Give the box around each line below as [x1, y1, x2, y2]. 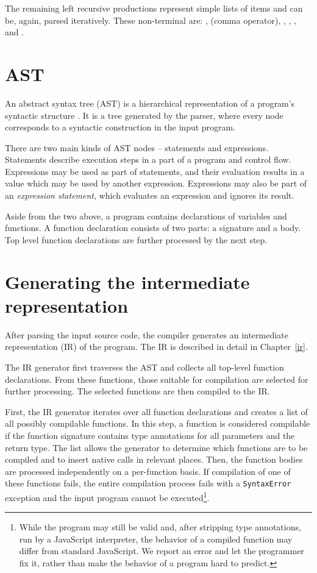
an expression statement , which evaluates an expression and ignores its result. [5, 189, 294, 202]
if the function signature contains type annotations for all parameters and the [5, 429, 295, 441]
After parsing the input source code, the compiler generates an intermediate [5, 328, 288, 341]
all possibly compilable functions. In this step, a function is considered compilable [5, 417, 310, 430]
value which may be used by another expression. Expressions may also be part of [5, 177, 307, 190]
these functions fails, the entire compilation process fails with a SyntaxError [5, 477, 291, 489]
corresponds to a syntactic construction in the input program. [5, 121, 236, 133]
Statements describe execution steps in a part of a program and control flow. [5, 153, 291, 166]
